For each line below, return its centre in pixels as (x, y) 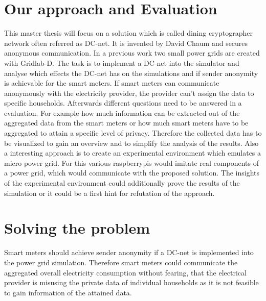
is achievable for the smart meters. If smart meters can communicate (112, 83)
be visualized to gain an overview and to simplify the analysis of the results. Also (131, 143)
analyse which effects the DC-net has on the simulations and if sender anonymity (131, 73)
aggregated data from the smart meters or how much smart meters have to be (126, 123)
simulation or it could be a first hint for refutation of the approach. (109, 193)
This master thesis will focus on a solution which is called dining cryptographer (129, 33)
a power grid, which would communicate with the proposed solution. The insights (132, 173)
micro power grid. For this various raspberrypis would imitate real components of (131, 162)
